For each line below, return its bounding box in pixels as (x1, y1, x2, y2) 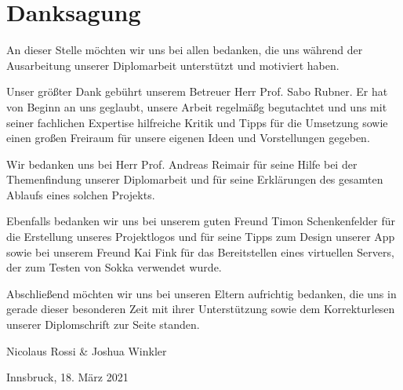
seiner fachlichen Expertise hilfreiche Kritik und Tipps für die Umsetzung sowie (6, 114, 388, 130)
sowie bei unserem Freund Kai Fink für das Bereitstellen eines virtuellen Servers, (6, 243, 394, 260)
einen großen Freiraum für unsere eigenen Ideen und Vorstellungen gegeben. (6, 129, 370, 146)
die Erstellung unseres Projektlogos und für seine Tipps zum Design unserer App (6, 228, 395, 245)
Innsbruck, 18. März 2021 (6, 369, 129, 385)
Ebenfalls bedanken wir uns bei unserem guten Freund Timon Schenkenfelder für (6, 213, 395, 229)
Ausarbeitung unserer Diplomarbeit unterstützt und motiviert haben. (6, 56, 339, 73)
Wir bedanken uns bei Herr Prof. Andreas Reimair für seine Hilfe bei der (6, 155, 358, 172)
